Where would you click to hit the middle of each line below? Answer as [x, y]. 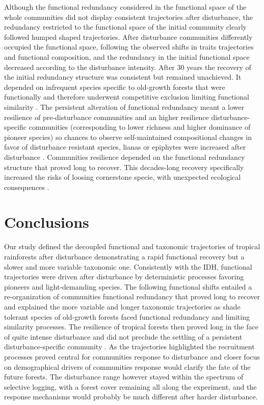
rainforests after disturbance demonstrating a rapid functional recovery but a [124, 256]
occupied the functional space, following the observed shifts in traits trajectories [129, 47]
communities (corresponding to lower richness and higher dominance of [140, 127]
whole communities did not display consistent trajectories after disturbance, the [128, 17]
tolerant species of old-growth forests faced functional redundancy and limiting [127, 316]
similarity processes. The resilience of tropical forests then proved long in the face [131, 327]
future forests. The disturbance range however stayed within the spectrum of [124, 377]
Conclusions [47, 222]
